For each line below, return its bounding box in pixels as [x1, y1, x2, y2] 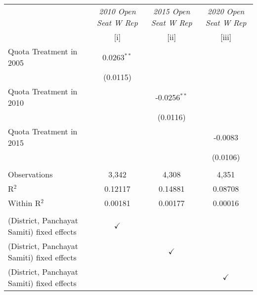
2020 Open [207, 5, 245, 17]
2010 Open [99, 5, 136, 17]
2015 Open [153, 5, 190, 17]
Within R [8, 197, 41, 209]
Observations [8, 169, 53, 180]
